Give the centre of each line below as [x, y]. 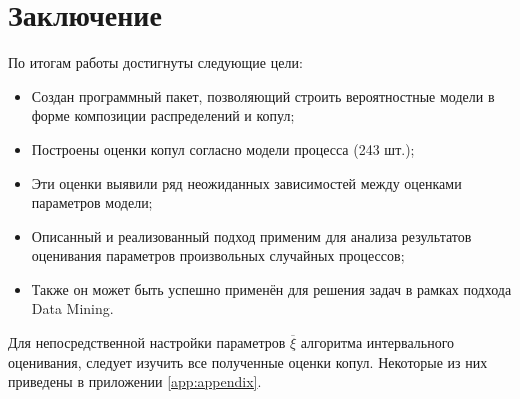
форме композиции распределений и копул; [163, 115]
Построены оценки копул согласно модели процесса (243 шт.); [223, 148]
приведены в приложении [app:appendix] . [135, 381]
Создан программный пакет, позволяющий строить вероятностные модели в [263, 95]
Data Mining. [72, 308]
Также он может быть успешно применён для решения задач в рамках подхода [271, 288]
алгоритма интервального [377, 342]
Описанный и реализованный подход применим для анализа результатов [251, 235]
